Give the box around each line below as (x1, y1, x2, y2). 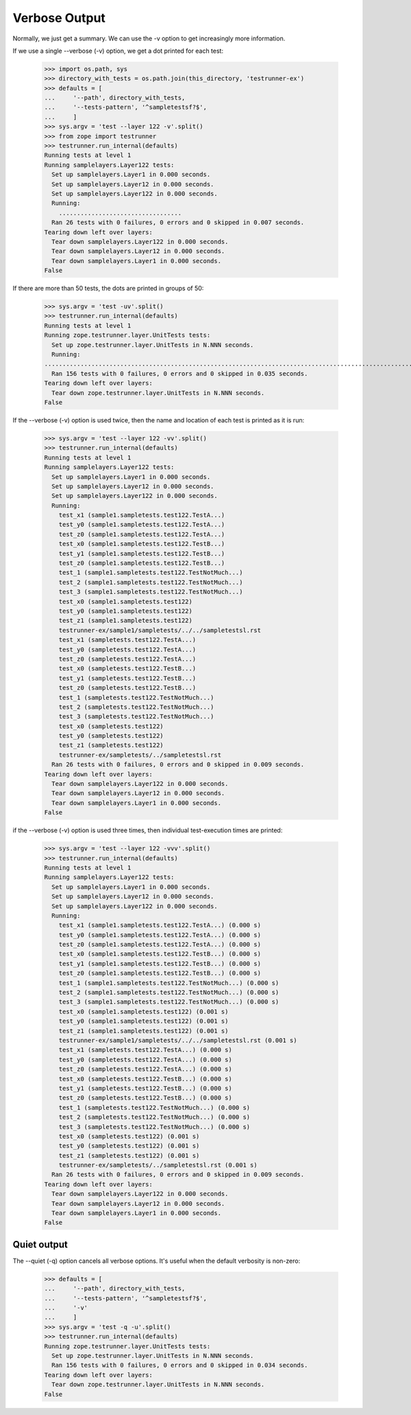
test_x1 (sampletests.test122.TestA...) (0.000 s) (58, 1046, 232, 1054)
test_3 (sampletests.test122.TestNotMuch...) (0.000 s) (58, 1123, 251, 1130)
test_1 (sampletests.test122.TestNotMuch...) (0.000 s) (58, 1104, 251, 1111)
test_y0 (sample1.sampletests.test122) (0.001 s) (58, 1017, 229, 1025)
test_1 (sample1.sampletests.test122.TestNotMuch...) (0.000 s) (58, 979, 279, 987)
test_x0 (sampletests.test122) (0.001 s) (58, 1132, 200, 1140)
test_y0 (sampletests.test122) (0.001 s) (58, 1142, 200, 1150)
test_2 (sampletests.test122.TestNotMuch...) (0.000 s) (58, 1113, 251, 1121)
